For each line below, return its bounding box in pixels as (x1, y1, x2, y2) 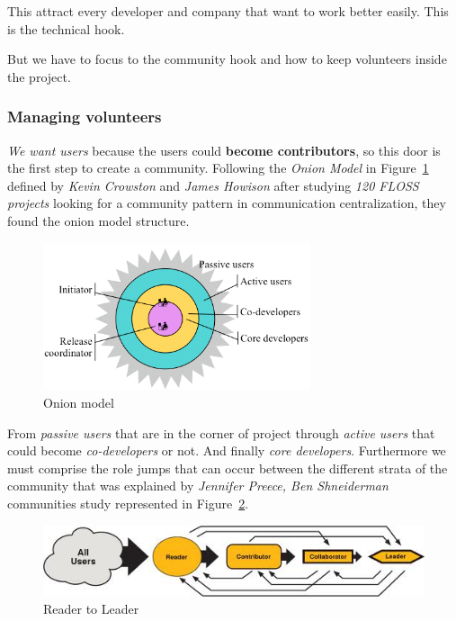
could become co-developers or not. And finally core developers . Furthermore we (7, 441, 446, 460)
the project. (7, 67, 71, 85)
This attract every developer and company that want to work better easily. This (7, 2, 449, 20)
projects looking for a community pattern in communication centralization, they (7, 193, 446, 212)
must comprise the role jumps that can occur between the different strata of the (7, 458, 448, 477)
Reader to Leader (43, 599, 139, 618)
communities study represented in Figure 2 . (7, 493, 249, 512)
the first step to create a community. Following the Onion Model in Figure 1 (7, 158, 429, 177)
